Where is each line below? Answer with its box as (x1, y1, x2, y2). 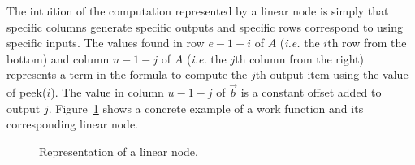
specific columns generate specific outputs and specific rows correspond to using (6, 18, 404, 35)
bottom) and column (6, 50, 110, 67)
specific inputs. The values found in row (6, 34, 205, 51)
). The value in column (50, 84, 164, 101)
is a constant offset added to (240, 84, 382, 101)
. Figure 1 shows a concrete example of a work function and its (48, 99, 364, 116)
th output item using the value (255, 66, 409, 83)
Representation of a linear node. (39, 142, 198, 159)
